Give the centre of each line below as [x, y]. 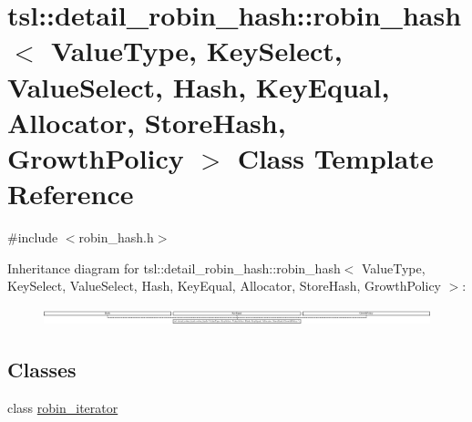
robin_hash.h [116, 237]
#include [33, 237]
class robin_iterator [63, 407]
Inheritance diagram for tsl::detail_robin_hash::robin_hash [174, 268]
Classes [42, 369]
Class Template [335, 157]
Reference [71, 194]
